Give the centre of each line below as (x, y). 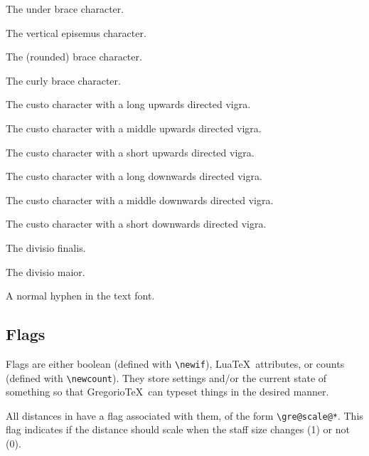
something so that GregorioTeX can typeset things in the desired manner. (167, 392)
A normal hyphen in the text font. (80, 296)
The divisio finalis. (46, 247)
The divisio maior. (46, 271)
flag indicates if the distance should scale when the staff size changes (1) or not (178, 429)
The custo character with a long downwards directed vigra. (134, 176)
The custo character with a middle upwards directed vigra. (134, 128)
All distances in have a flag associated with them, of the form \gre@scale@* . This (184, 415)
